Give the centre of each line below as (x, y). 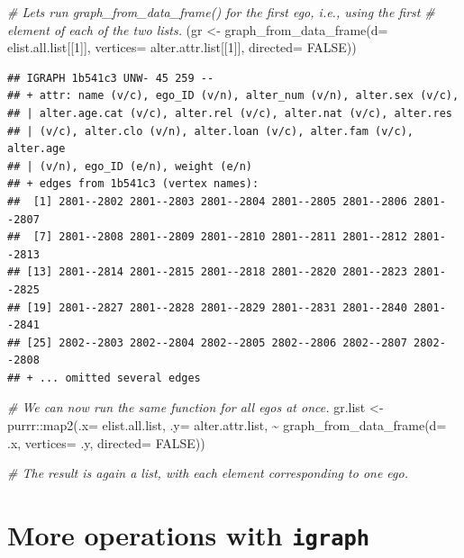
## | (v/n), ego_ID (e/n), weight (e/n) (130, 166)
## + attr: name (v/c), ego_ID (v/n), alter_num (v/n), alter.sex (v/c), (233, 96)
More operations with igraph (189, 535)
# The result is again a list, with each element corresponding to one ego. (208, 473)
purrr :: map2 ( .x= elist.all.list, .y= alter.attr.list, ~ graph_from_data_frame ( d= (227, 425)
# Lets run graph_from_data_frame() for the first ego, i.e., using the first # (221, 12)
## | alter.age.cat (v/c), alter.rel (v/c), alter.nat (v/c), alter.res (230, 113)
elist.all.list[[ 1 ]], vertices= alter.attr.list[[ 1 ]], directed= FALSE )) (182, 47)
